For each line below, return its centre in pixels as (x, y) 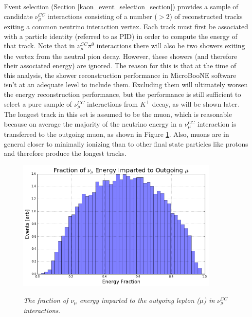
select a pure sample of (38, 103)
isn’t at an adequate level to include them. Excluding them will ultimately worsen (126, 84)
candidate (18, 16)
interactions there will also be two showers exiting (171, 46)
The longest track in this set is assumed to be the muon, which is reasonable (118, 114)
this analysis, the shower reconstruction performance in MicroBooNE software (120, 75)
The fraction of (46, 300)
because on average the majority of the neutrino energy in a (93, 123)
